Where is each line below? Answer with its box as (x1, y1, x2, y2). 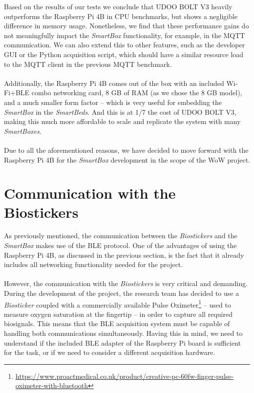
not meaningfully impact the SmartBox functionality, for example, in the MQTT (4, 30, 245, 40)
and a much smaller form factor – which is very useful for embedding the (4, 97, 222, 107)
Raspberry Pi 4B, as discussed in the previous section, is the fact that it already (4, 249, 244, 260)
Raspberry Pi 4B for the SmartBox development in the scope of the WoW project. (4, 154, 251, 165)
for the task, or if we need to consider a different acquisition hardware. (4, 347, 215, 357)
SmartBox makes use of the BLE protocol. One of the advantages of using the (4, 240, 237, 250)
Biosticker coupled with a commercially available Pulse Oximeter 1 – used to (4, 298, 231, 310)
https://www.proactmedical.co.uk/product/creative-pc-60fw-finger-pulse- (15, 371, 234, 381)
